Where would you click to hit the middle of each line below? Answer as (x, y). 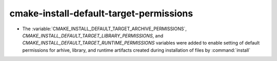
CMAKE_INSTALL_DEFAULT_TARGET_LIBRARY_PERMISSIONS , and (93, 35)
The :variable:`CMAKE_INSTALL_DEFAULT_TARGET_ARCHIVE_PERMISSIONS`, (105, 29)
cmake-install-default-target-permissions (101, 13)
